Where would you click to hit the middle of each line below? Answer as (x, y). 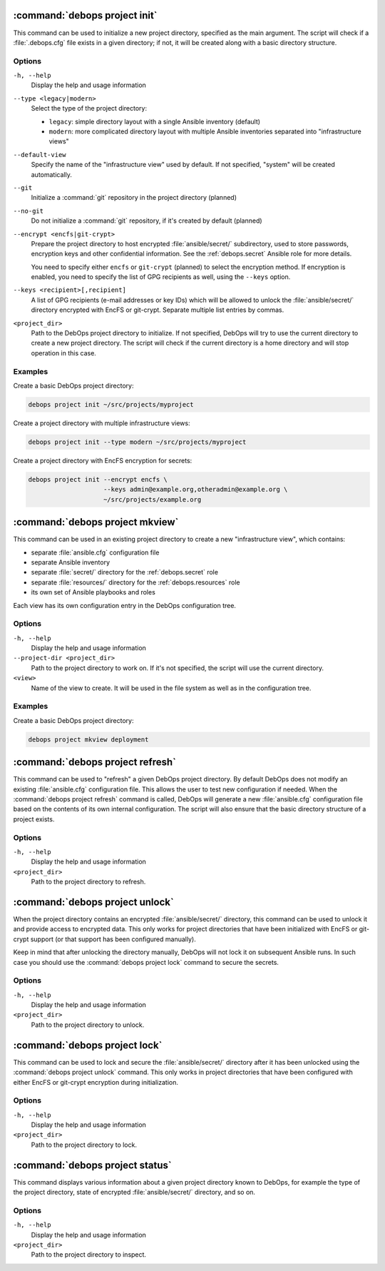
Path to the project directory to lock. (84, 1145)
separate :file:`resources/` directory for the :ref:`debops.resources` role (135, 582)
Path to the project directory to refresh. (88, 882)
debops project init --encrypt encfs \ (98, 479)
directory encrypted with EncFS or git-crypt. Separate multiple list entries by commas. (158, 310)
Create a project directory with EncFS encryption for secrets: (103, 460)
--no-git (29, 211)
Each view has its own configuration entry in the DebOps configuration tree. (125, 605)
